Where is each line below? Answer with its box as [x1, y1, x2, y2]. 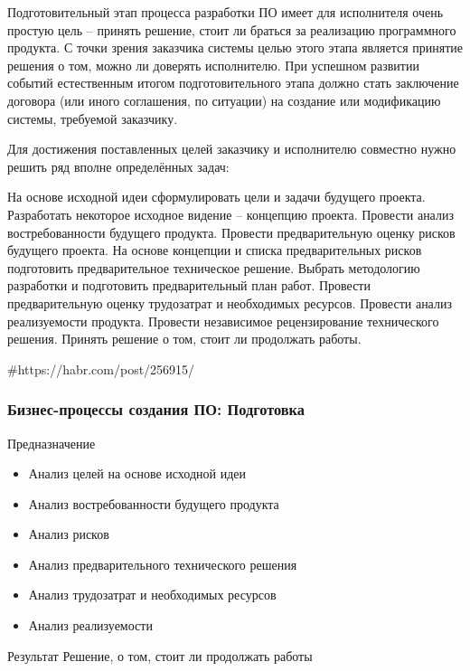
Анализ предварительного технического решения [28, 554, 297, 573]
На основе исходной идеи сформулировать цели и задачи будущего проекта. [7, 187, 426, 206]
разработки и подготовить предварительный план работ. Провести [7, 276, 371, 295]
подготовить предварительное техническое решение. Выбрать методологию [7, 258, 420, 277]
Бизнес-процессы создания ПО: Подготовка [7, 398, 305, 421]
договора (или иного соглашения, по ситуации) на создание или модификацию [7, 90, 441, 109]
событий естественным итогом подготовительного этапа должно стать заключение [7, 73, 459, 92]
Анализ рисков [28, 525, 109, 543]
